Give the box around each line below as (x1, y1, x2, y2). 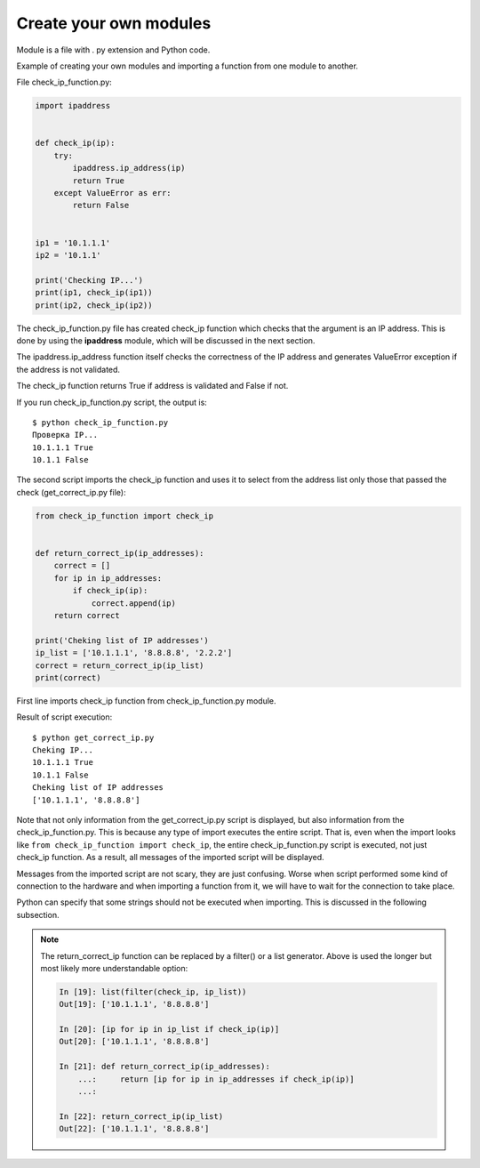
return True (72, 175, 124, 186)
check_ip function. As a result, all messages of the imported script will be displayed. (16, 852, 324, 863)
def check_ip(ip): (35, 138, 116, 149)
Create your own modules (16, 13, 212, 33)
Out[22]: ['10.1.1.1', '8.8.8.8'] (59, 1124, 210, 1134)
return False (72, 200, 130, 211)
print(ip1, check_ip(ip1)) (35, 287, 153, 298)
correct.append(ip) (91, 598, 177, 608)
